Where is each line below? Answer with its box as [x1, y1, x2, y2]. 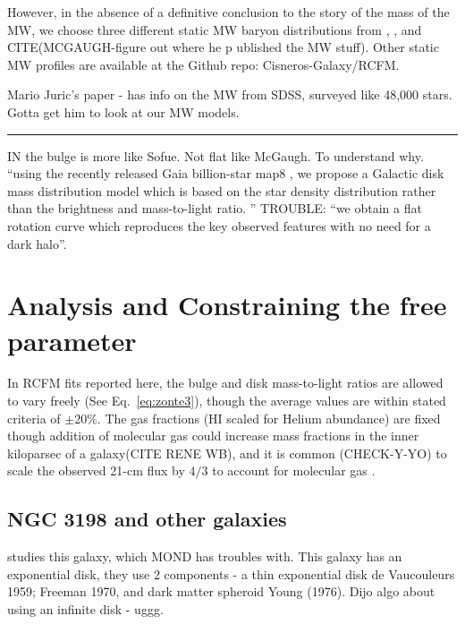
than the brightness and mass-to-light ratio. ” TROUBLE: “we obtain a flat [7, 199, 422, 218]
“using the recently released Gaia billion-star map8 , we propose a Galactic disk [7, 164, 444, 183]
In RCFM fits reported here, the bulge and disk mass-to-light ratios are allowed [7, 373, 444, 392]
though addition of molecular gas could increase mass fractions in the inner [7, 426, 419, 445]
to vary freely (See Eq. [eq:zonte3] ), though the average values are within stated [7, 391, 446, 410]
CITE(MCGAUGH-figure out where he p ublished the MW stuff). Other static [7, 38, 439, 56]
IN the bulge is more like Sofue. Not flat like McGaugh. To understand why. [7, 146, 424, 165]
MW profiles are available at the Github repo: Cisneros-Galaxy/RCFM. [7, 55, 400, 73]
